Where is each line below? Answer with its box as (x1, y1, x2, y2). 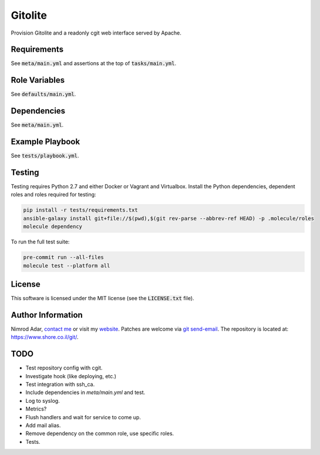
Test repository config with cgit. (25, 364, 103, 372)
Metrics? (25, 405, 47, 413)
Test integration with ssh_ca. (25, 381, 95, 388)
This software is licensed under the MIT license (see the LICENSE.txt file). (11, 295, 194, 302)
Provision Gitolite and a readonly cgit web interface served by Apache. (11, 29, 182, 36)
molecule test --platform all (23, 262, 110, 269)
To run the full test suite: (11, 238, 70, 246)
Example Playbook (11, 137, 80, 147)
